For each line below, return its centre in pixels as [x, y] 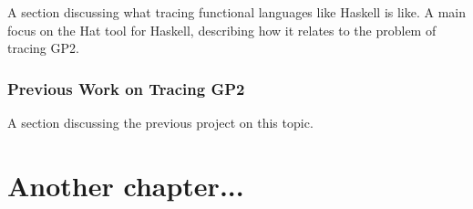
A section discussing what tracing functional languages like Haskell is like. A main [237, 12]
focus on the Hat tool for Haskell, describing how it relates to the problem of [222, 30]
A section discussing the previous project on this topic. [160, 122]
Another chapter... [126, 185]
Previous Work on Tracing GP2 [126, 88]
